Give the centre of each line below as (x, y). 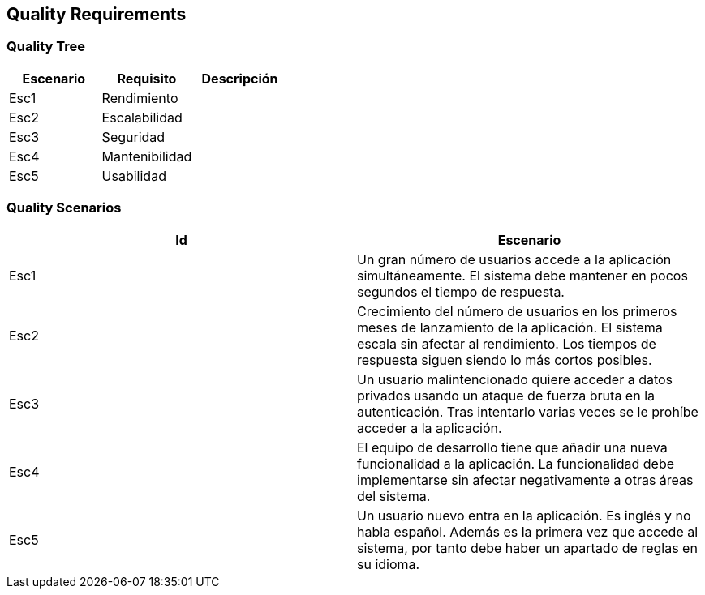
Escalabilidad (142, 117)
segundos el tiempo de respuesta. (461, 291)
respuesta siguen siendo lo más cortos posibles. (505, 360)
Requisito (147, 78)
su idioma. (389, 564)
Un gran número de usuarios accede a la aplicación (514, 259)
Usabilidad (134, 176)
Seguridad (133, 137)
